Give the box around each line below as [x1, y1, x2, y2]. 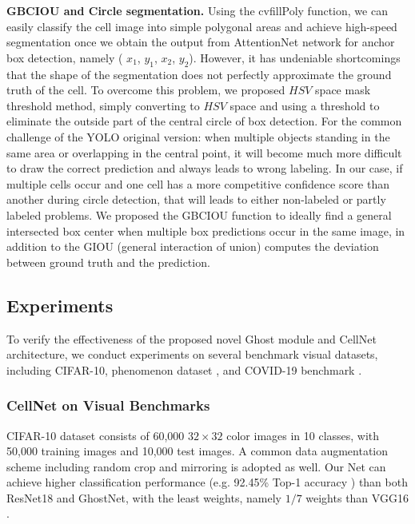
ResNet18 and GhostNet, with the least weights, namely [6, 489, 281, 506]
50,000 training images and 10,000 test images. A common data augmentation [6, 443, 389, 459]
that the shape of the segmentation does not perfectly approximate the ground [6, 65, 392, 82]
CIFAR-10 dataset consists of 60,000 [6, 427, 185, 443]
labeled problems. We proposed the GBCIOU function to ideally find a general [6, 206, 392, 223]
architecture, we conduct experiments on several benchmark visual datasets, [6, 346, 378, 363]
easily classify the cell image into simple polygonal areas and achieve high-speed [6, 18, 397, 34]
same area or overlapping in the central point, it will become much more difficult [6, 144, 402, 161]
